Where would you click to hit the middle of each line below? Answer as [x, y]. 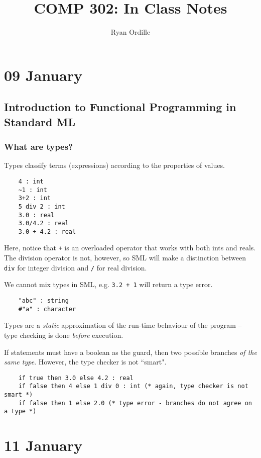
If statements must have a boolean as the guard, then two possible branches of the [130, 352]
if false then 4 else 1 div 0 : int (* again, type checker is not [133, 386]
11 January [43, 445]
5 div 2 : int [42, 206]
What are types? [39, 146]
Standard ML [40, 121]
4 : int [31, 181]
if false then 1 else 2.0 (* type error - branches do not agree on [135, 403]
